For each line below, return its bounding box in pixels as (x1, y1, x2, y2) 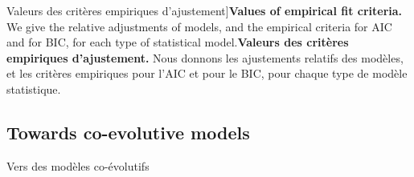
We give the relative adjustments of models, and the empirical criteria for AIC (6, 18, 392, 34)
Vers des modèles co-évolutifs (6, 157, 150, 174)
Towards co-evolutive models (6, 119, 250, 144)
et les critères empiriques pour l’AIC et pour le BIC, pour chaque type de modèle (6, 65, 408, 82)
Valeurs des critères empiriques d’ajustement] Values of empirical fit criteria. (6, 2, 403, 18)
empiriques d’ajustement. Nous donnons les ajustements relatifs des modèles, (6, 49, 404, 66)
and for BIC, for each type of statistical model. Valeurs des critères (6, 34, 349, 50)
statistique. (6, 80, 61, 97)
